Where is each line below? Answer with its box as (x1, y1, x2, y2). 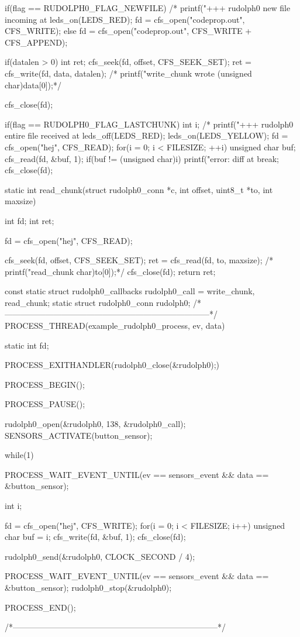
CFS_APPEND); (5, 36, 68, 48)
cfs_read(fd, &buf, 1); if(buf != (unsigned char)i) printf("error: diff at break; (5, 152, 279, 164)
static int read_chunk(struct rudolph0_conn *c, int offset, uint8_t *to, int (5, 183, 273, 195)
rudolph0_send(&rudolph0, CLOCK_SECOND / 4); (5, 550, 195, 562)
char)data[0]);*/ (5, 78, 61, 91)
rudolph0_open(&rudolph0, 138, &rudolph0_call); (5, 418, 186, 430)
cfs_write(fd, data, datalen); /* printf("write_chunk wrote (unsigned (5, 67, 252, 79)
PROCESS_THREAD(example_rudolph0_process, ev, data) (5, 319, 225, 332)
